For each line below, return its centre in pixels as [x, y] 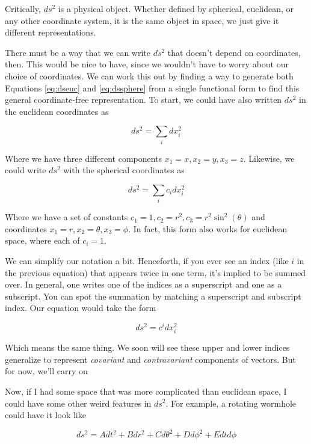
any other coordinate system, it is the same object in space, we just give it [142, 20]
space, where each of [42, 240]
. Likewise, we [269, 158]
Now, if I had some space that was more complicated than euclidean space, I [146, 391]
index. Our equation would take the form [81, 308]
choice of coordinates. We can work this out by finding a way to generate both [149, 76]
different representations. [51, 32]
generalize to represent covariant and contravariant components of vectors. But [150, 359]
